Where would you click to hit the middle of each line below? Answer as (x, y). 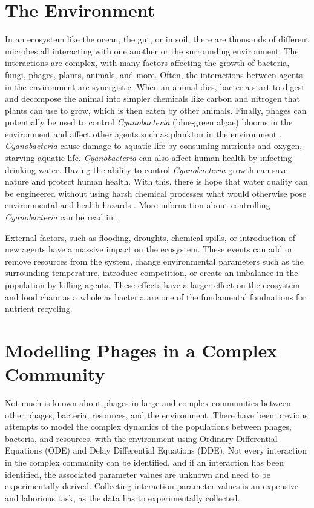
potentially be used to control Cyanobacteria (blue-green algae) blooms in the (149, 122)
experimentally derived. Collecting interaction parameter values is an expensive (152, 486)
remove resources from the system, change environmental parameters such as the (154, 261)
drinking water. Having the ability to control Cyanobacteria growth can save (146, 169)
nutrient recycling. (39, 308)
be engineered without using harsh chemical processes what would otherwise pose (156, 193)
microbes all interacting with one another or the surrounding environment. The (152, 51)
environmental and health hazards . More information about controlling (138, 205)
